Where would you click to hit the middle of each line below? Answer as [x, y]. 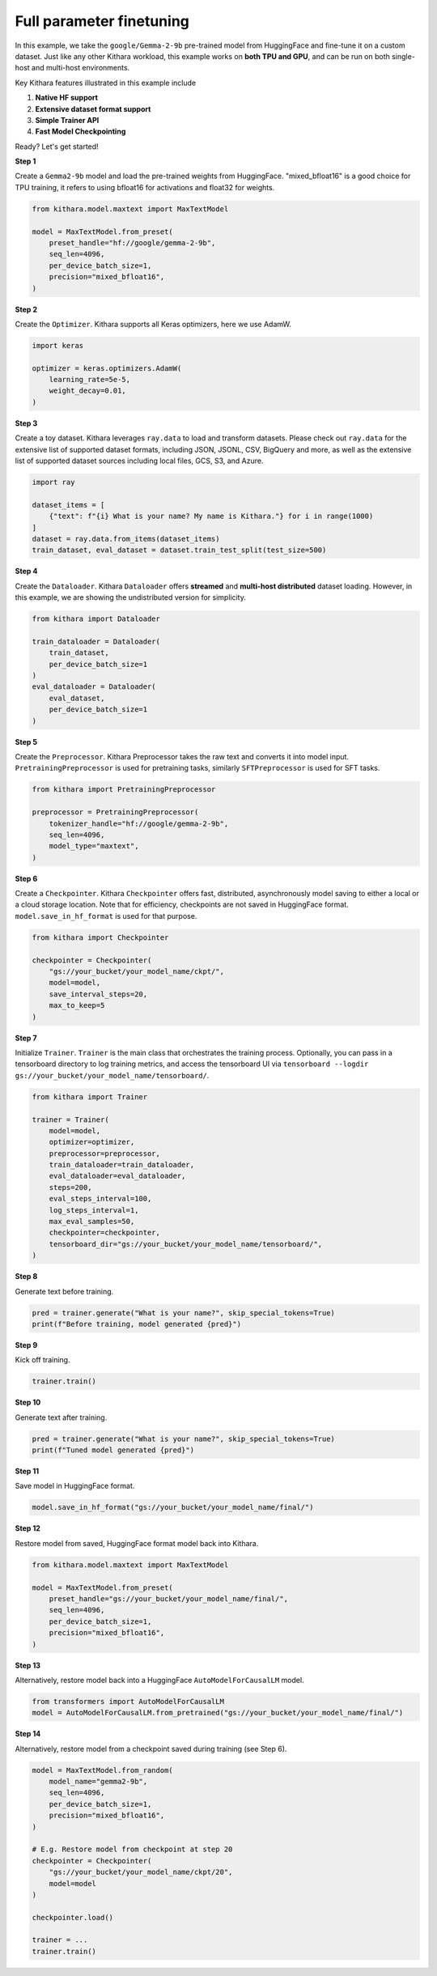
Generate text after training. [61, 1417]
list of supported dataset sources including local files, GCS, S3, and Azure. [139, 461]
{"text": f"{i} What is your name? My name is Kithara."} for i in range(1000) [211, 516]
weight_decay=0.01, [88, 391]
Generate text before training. [64, 1291]
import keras [58, 345]
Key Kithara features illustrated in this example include [106, 83]
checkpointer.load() [72, 1917]
